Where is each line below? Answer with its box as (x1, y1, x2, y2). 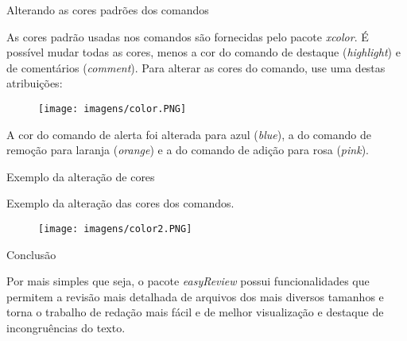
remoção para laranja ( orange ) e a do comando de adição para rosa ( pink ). (6, 141, 369, 158)
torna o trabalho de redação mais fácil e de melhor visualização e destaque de (6, 304, 384, 320)
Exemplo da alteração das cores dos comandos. (6, 195, 235, 211)
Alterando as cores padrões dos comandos (6, 2, 209, 17)
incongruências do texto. (6, 320, 126, 336)
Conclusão (6, 246, 56, 262)
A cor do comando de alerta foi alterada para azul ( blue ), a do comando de (6, 126, 371, 142)
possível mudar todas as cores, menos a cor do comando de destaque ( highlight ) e (6, 44, 401, 60)
